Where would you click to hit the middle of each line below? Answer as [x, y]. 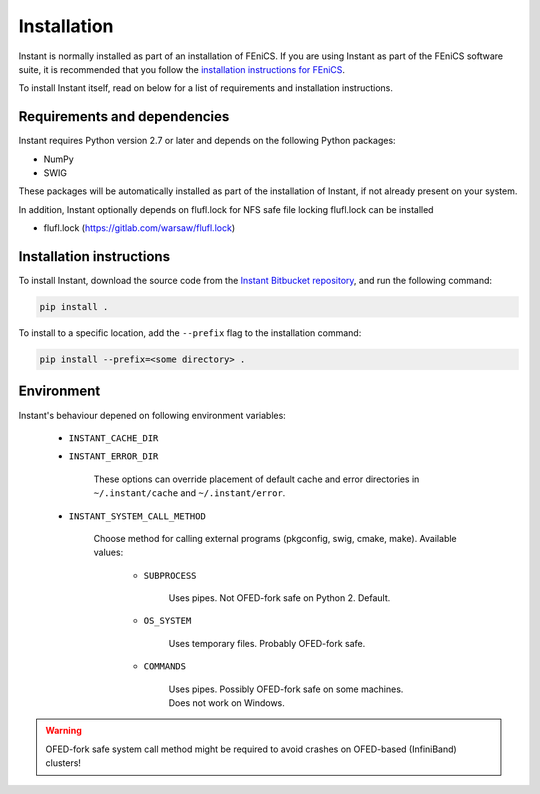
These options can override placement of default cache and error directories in [256, 479]
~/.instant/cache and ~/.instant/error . [189, 493]
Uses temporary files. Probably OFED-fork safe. [267, 643]
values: [108, 552]
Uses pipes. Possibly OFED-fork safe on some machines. [286, 689]
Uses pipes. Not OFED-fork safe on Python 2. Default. [279, 598]
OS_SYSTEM [167, 621]
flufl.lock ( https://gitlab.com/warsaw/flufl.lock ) [139, 228]
